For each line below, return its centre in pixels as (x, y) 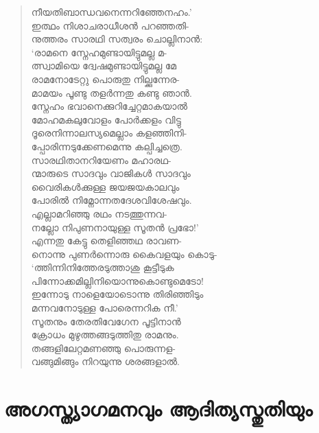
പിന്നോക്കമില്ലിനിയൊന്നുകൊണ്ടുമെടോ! (117, 280)
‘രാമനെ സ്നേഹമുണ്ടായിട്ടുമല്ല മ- (99, 52)
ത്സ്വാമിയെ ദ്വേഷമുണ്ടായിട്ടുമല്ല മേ (104, 66)
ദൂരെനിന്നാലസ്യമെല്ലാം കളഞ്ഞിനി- (109, 133)
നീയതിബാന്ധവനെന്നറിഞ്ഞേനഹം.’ (111, 12)
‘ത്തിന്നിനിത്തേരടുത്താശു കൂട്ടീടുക (103, 267)
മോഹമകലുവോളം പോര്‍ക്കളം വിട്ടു (106, 119)
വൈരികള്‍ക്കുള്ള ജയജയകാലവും (105, 186)
